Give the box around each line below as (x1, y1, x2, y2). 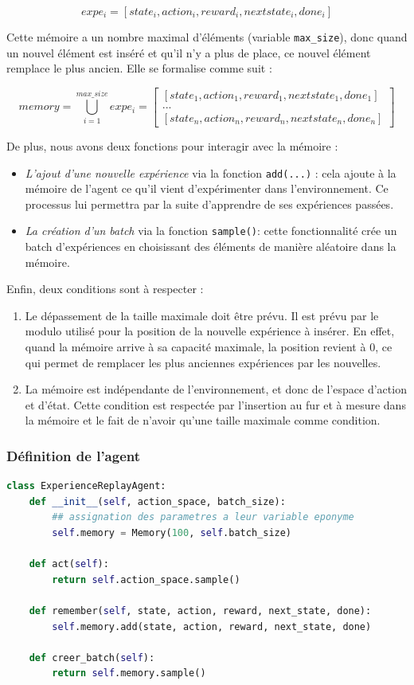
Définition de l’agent (6, 445, 141, 465)
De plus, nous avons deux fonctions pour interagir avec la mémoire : (6, 137, 338, 154)
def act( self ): (29, 558, 109, 570)
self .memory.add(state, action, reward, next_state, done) (52, 620, 372, 632)
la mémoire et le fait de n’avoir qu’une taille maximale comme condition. (25, 412, 381, 429)
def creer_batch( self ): (29, 652, 155, 663)
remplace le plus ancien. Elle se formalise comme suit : (6, 60, 272, 76)
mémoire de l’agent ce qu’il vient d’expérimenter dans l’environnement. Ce (25, 180, 389, 197)
